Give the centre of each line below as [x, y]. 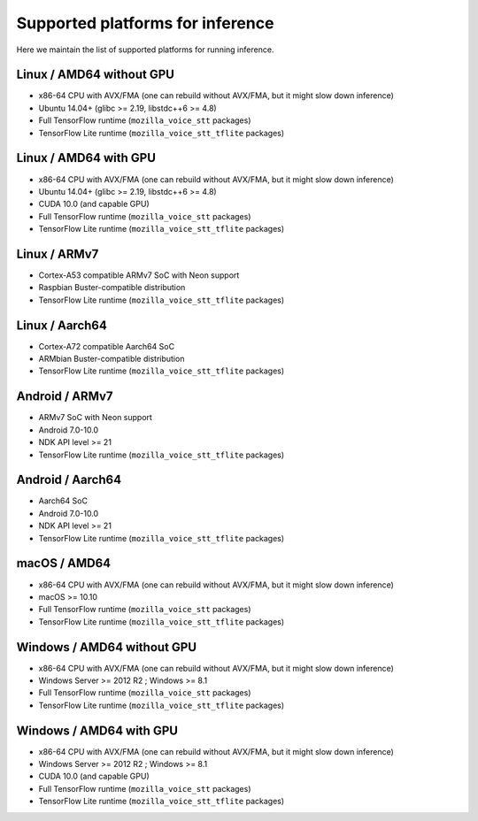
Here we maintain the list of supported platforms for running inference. [145, 50]
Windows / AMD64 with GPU [97, 730]
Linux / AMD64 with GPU [86, 158]
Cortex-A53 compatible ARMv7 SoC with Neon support [139, 275]
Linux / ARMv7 [58, 253]
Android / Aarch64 [69, 480]
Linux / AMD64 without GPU [95, 75]
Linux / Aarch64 [62, 325]
